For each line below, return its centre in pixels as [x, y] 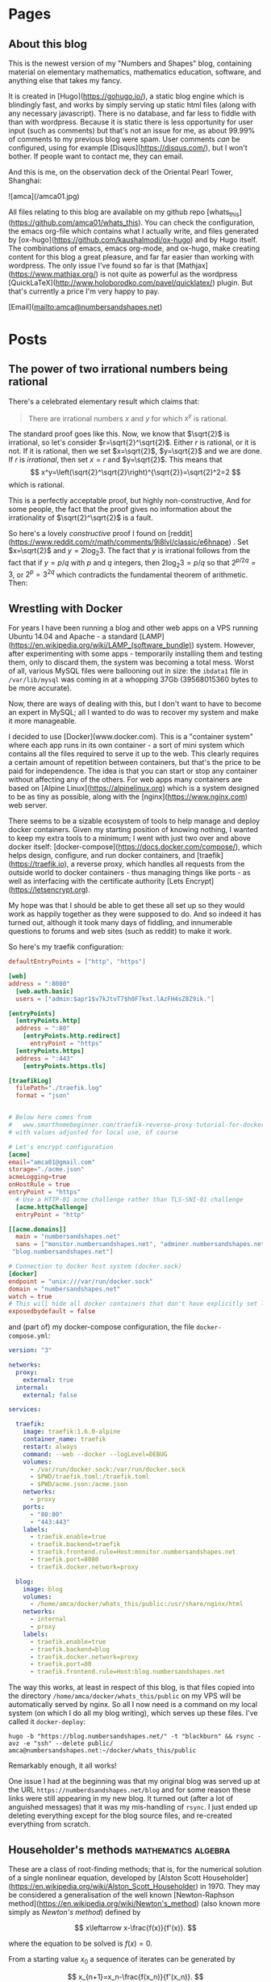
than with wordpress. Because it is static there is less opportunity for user [131, 122]
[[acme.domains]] [38, 1229]
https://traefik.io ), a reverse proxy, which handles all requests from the [128, 864]
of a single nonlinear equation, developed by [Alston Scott [105, 1878]
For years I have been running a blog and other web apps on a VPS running [133, 628]
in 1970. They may [230, 1886]
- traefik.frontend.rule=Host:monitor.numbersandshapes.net [133, 1552]
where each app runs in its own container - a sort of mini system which [126, 746]
